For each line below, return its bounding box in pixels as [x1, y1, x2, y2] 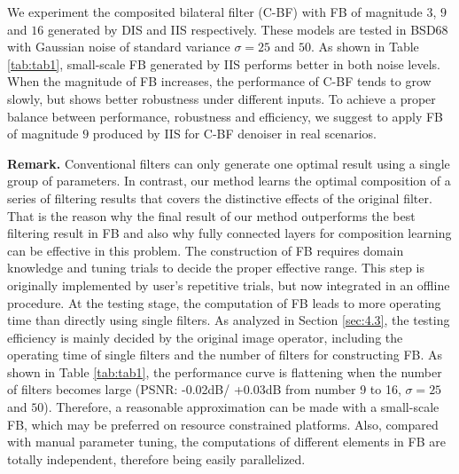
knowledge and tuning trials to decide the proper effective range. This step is [7, 258, 425, 277]
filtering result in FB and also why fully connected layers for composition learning [7, 224, 452, 242]
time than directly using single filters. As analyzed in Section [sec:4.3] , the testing [7, 311, 450, 329]
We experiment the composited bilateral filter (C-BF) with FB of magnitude [7, 3, 423, 20]
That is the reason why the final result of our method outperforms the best [7, 206, 416, 225]
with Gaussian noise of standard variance [7, 37, 230, 56]
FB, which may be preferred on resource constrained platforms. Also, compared [7, 415, 439, 433]
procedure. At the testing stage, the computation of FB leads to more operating [7, 293, 441, 312]
